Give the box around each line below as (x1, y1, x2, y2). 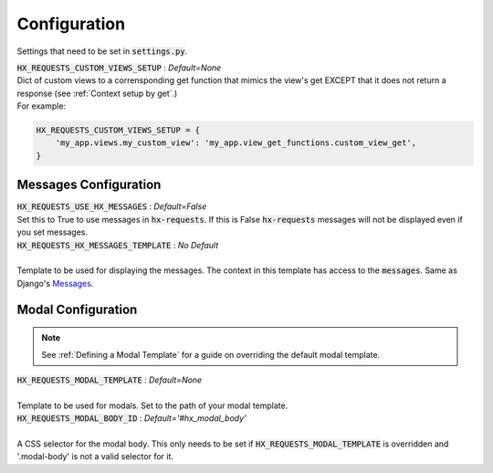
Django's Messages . (16, 278, 94, 289)
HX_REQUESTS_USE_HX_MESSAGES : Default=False (16, 201, 207, 212)
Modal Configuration (16, 301, 138, 317)
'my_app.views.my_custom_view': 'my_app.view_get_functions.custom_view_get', (55, 138, 417, 148)
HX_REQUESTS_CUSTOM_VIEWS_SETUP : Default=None (16, 62, 222, 73)
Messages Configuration (16, 177, 162, 193)
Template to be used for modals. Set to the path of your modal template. (16, 400, 288, 411)
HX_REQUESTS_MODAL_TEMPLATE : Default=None (16, 374, 203, 385)
